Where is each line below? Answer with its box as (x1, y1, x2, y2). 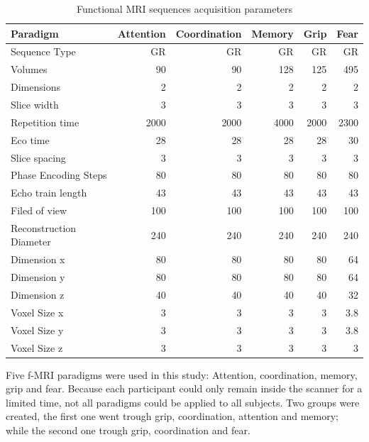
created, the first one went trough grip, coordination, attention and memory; (6, 409, 338, 424)
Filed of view (11, 203, 67, 218)
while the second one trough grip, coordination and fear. (6, 423, 250, 437)
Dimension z (11, 287, 65, 302)
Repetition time (11, 114, 79, 129)
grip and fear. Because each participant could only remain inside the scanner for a (6, 381, 363, 396)
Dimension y (11, 270, 65, 284)
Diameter (11, 234, 51, 249)
